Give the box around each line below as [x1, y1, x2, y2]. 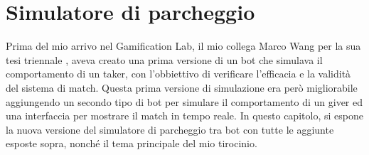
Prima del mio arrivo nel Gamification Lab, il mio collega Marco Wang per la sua [6, 38, 361, 53]
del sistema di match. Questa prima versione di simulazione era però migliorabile [6, 80, 358, 95]
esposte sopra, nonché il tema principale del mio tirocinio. [6, 136, 257, 151]
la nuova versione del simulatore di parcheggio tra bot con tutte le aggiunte [6, 122, 334, 137]
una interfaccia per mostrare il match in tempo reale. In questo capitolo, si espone [6, 108, 363, 123]
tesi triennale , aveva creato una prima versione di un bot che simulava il [6, 52, 323, 67]
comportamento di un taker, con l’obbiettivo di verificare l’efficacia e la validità [6, 66, 351, 81]
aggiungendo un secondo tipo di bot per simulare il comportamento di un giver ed [6, 94, 363, 109]
